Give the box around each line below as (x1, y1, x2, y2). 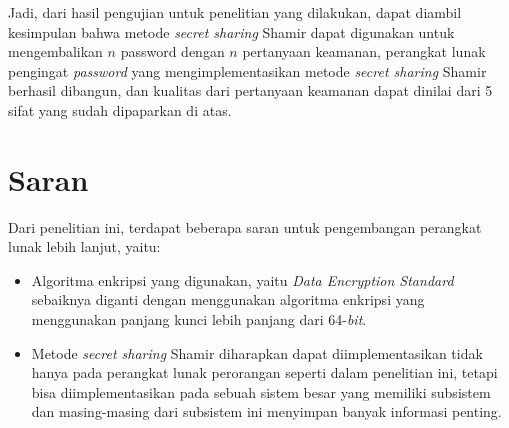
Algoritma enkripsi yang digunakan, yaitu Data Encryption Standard (31, 269, 454, 290)
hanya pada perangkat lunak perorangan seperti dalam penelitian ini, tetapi (31, 362, 498, 383)
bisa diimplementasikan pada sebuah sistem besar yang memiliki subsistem (31, 381, 491, 402)
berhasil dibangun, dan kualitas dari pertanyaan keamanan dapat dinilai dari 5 (8, 80, 493, 101)
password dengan (120, 41, 225, 62)
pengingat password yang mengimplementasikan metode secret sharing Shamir (8, 60, 487, 81)
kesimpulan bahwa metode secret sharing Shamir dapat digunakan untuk (8, 21, 455, 42)
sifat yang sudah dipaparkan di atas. (8, 99, 232, 120)
